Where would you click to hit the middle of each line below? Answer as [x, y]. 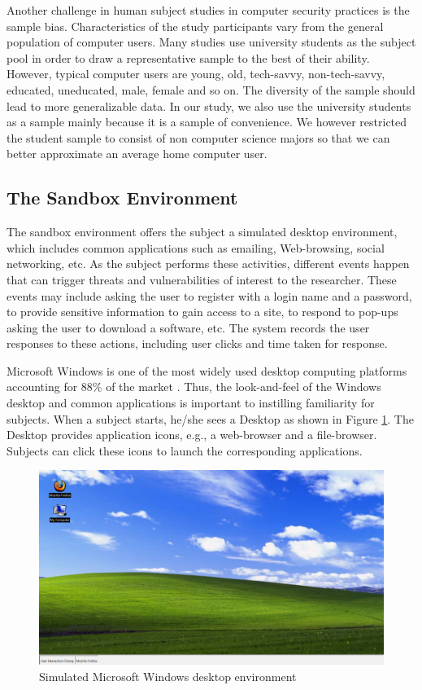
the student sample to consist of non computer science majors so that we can [198, 137]
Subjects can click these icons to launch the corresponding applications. [185, 450]
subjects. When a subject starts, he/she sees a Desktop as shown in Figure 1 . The [210, 418]
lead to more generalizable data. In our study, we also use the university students [209, 105]
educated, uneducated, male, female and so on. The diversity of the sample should [211, 89]
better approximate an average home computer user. [137, 154]
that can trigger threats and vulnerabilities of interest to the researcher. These [202, 279]
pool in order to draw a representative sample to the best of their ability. [188, 57]
